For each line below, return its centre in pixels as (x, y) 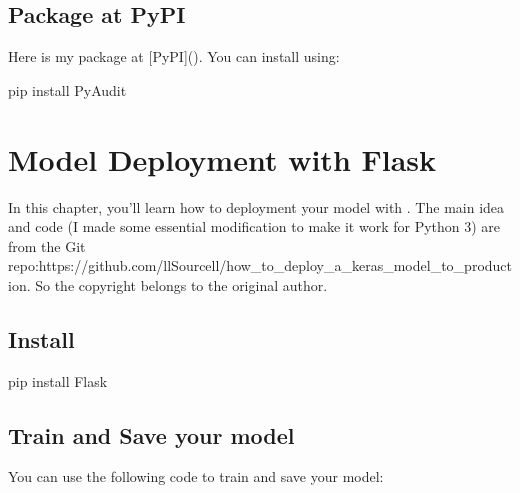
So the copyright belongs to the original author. (181, 284)
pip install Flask (58, 380)
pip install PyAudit (67, 89)
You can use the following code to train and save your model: (196, 476)
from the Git (47, 245)
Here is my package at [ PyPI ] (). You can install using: (174, 56)
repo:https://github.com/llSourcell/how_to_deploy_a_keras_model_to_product (260, 265)
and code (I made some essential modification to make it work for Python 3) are (254, 226)
